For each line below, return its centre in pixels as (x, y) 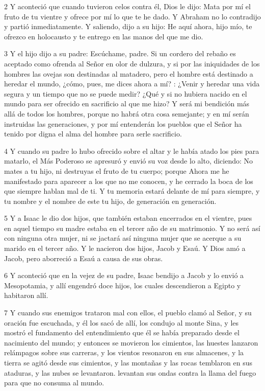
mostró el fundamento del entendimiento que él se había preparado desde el (122, 332)
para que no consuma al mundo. (54, 383)
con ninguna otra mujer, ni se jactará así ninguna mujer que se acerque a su (123, 238)
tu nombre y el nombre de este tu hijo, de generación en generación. (110, 201)
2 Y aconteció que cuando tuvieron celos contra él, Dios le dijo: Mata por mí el (127, 6)
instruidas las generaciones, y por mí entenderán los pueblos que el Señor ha (123, 123)
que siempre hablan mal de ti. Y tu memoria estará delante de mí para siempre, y (132, 191)
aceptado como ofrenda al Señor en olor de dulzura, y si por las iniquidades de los (132, 63)
